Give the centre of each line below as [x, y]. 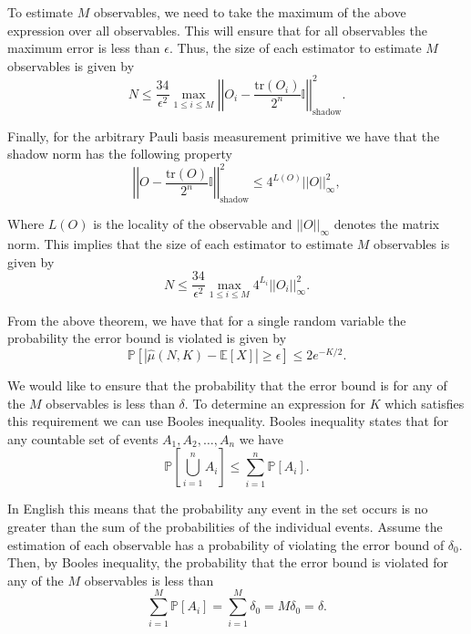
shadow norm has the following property [120, 154]
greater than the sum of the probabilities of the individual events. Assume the [225, 527]
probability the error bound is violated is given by [147, 338]
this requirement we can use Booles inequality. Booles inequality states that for [228, 421]
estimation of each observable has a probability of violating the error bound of [226, 544]
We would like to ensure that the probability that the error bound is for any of [227, 385]
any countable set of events [83, 438]
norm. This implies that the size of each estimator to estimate [180, 243]
